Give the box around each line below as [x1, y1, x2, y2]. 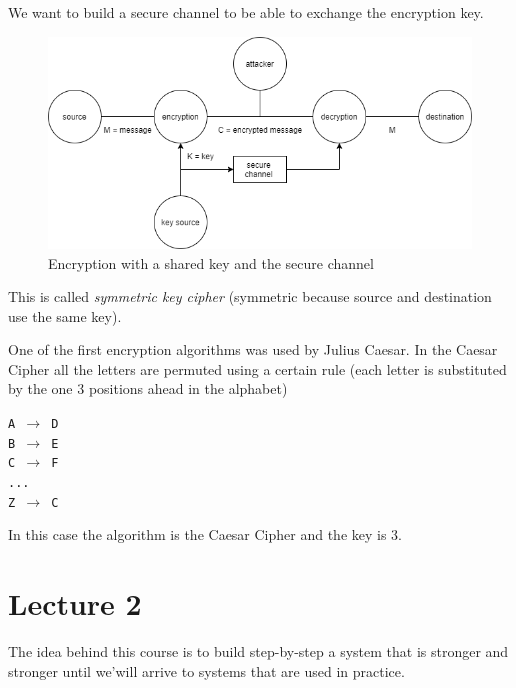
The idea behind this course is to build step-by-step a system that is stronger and [8, 641, 509, 662]
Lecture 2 [8, 583, 142, 624]
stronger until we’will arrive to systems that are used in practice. [8, 660, 405, 681]
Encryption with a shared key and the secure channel [48, 252, 374, 273]
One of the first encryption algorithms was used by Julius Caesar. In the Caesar [8, 339, 498, 360]
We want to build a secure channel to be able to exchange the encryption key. [8, 2, 484, 22]
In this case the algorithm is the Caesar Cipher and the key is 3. [8, 524, 403, 545]
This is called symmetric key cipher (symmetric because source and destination [8, 286, 492, 307]
